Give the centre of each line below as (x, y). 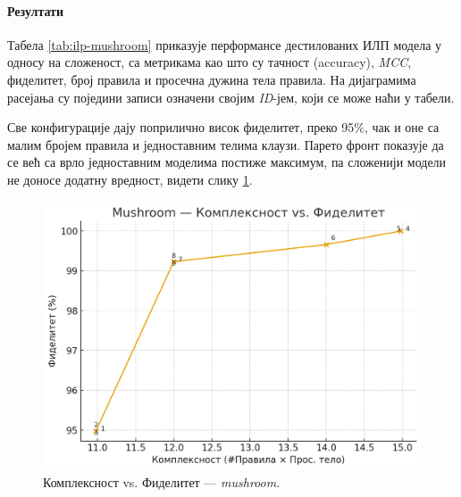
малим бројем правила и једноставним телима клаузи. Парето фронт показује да (226, 144)
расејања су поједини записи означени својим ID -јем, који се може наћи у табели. (231, 97)
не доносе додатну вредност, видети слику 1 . (130, 179)
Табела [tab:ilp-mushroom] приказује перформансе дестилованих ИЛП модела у (225, 44)
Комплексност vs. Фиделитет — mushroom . (162, 482)
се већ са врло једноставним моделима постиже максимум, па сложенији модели (227, 162)
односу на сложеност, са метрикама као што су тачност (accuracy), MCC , (210, 62)
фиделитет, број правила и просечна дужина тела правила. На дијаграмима (212, 79)
